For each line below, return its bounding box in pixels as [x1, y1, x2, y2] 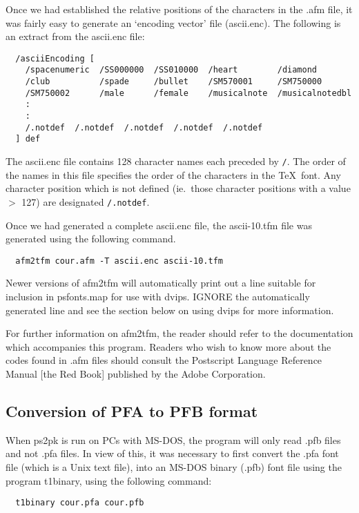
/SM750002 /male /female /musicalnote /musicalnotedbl [25, 88, 352, 98]
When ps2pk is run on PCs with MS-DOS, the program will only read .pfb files [6, 432, 341, 447]
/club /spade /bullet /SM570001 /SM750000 [25, 77, 322, 87]
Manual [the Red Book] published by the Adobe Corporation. [6, 366, 266, 380]
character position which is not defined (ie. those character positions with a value [6, 181, 351, 195]
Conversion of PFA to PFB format [6, 400, 258, 421]
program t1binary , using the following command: [6, 473, 212, 487]
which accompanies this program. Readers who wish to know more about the [6, 339, 331, 354]
